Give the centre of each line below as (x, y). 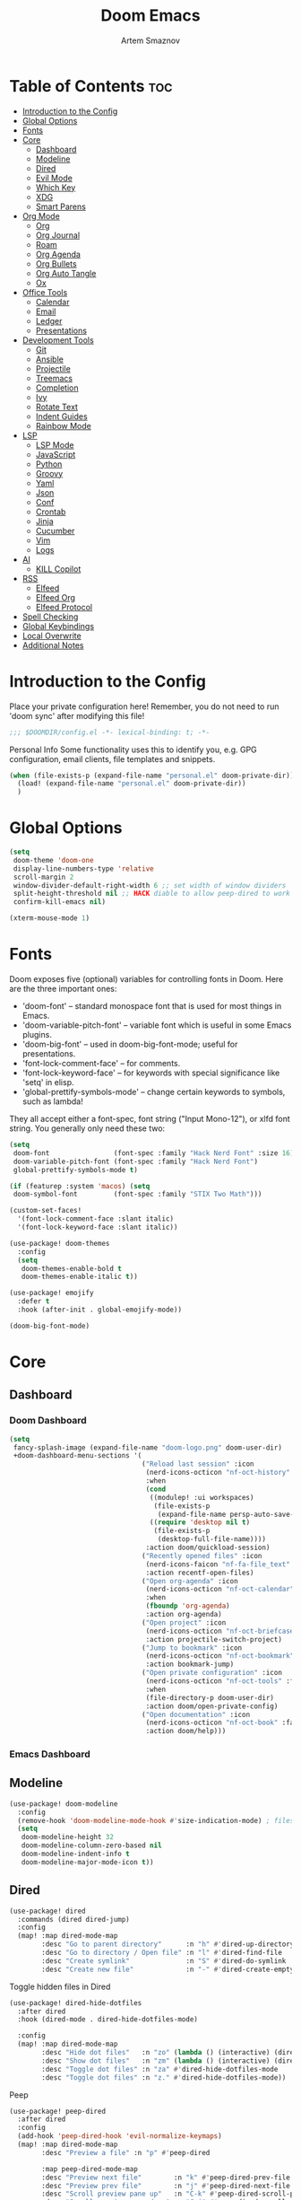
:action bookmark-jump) (190, 1665)
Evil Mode (54, 178)
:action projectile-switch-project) (214, 1639)
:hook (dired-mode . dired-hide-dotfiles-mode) (108, 2020)
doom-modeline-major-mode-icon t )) (87, 1862)
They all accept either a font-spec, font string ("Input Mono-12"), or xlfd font (150, 1119)
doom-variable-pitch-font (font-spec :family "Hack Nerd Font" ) (135, 1161)
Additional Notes (53, 645)
